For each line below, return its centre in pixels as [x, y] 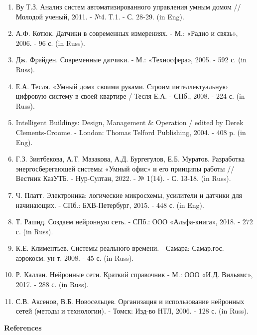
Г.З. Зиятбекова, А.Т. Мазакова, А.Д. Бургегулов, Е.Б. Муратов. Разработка [130, 159]
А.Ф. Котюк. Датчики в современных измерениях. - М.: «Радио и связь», [127, 33]
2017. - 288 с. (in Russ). [52, 284]
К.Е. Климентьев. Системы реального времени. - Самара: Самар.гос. [120, 248]
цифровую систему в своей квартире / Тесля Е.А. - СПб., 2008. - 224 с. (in [130, 96]
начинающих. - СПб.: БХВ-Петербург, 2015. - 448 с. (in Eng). [110, 205]
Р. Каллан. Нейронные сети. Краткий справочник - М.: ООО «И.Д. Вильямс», [134, 274]
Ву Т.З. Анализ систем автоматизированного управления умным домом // [128, 6]
